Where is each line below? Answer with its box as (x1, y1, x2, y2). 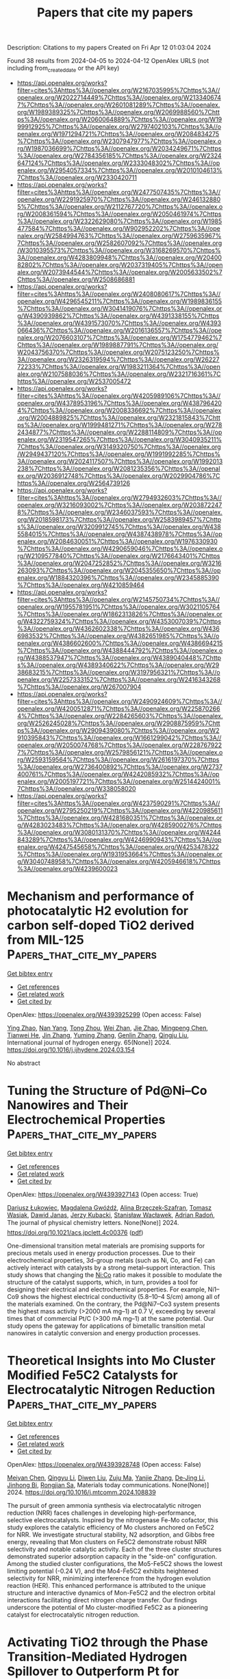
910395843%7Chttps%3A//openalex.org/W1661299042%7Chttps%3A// (16, 733, 222, 742)
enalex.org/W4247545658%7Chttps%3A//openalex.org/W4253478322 (16, 842, 219, 850)
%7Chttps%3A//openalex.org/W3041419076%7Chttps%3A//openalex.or (16, 304, 222, 312)
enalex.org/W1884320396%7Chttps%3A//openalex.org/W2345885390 (16, 573, 220, 581)
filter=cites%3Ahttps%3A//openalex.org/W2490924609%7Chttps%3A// (16, 697, 222, 705)
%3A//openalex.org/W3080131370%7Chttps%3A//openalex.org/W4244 (16, 828, 221, 836)
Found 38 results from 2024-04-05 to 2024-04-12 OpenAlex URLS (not (7, 57, 209, 65)
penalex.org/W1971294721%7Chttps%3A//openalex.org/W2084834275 (16, 129, 220, 138)
